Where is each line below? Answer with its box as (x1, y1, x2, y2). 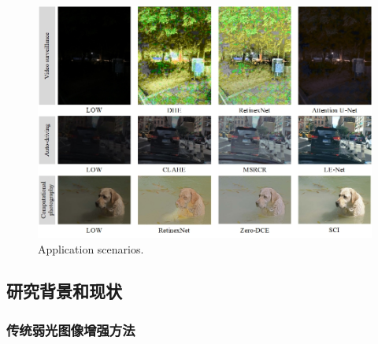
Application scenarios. (38, 240, 144, 257)
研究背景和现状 (6, 279, 122, 303)
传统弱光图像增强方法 (6, 320, 135, 339)
